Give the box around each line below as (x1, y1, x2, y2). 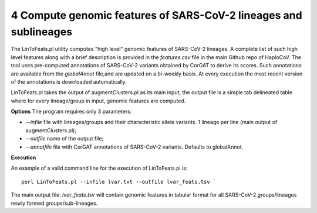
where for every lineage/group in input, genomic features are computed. (11, 97, 186, 104)
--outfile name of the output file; (25, 135, 104, 142)
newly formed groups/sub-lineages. (11, 200, 98, 207)
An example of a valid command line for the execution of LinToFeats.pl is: (11, 164, 188, 172)
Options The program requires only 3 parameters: (11, 108, 132, 115)
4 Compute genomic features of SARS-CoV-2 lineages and (11, 9, 302, 22)
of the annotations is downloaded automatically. (11, 78, 127, 85)
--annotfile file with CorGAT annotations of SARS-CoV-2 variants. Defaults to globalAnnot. (25, 143, 244, 150)
